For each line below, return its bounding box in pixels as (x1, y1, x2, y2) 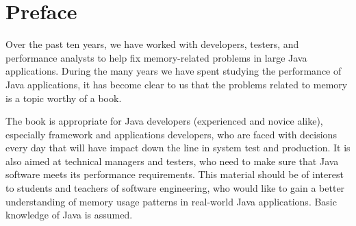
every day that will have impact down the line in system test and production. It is (5, 140, 351, 155)
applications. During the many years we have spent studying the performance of (5, 64, 342, 78)
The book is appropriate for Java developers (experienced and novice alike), (5, 114, 323, 128)
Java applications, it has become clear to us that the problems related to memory (5, 77, 348, 91)
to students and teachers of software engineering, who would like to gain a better (5, 181, 345, 195)
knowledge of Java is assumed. (5, 208, 133, 222)
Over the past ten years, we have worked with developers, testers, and (5, 37, 299, 51)
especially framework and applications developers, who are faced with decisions (5, 127, 337, 141)
